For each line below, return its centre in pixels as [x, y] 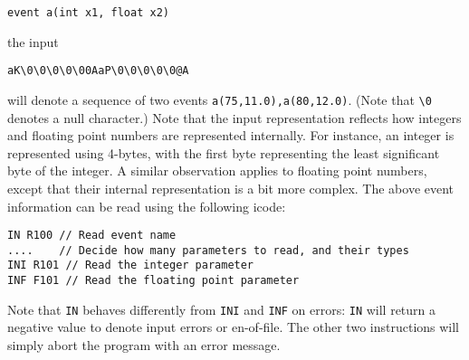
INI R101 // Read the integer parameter [131, 265]
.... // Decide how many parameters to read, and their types [208, 250]
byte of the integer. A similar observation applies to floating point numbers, [217, 171]
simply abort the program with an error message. [144, 345]
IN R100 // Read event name [92, 236]
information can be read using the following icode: [147, 206]
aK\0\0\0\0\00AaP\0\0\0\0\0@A [98, 71]
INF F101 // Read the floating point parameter [153, 281]
